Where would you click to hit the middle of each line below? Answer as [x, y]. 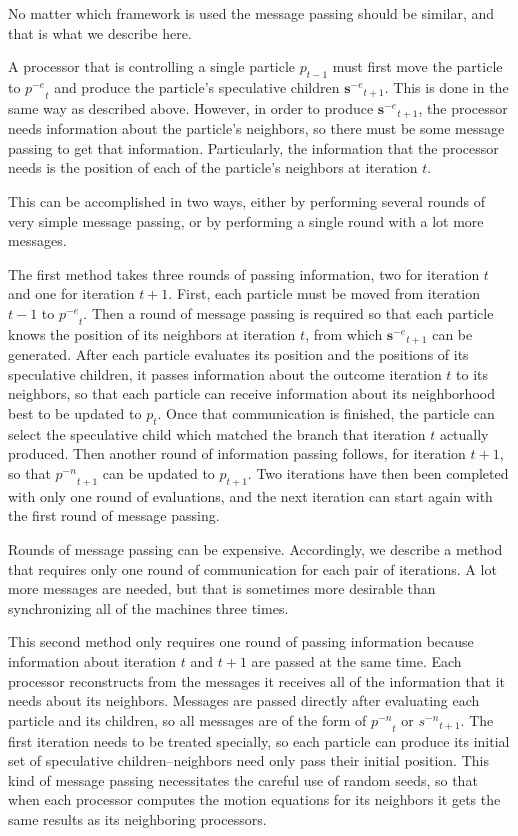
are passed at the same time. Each [356, 660]
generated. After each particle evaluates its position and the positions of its [238, 354]
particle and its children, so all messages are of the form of [187, 719]
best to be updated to [75, 413]
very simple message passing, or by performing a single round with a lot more [246, 220]
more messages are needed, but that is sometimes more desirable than [222, 588]
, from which [344, 333]
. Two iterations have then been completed [378, 473]
